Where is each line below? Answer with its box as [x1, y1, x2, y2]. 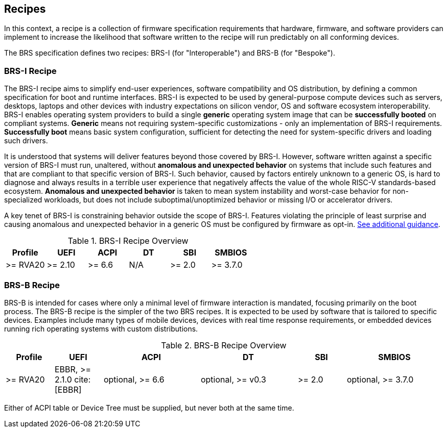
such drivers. [4, 136, 48, 145]
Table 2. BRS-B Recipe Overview [161, 340, 287, 350]
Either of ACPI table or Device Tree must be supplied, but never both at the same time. [4, 403, 294, 412]
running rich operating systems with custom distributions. [4, 324, 198, 333]
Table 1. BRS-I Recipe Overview [67, 236, 189, 246]
